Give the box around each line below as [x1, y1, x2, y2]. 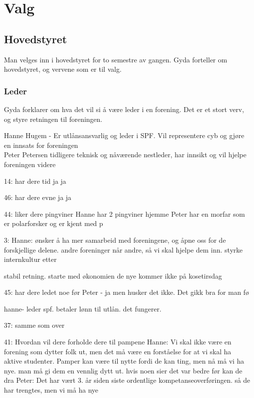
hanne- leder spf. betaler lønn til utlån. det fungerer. [4, 303, 162, 313]
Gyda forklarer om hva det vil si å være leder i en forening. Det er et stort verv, [4, 104, 244, 114]
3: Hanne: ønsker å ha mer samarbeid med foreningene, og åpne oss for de [4, 234, 226, 245]
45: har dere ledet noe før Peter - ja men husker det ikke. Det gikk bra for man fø [4, 287, 249, 297]
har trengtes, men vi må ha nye [4, 385, 99, 395]
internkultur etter [4, 254, 57, 264]
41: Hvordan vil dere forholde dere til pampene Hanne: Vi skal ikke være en [4, 337, 231, 347]
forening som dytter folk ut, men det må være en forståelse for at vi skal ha [4, 346, 231, 356]
